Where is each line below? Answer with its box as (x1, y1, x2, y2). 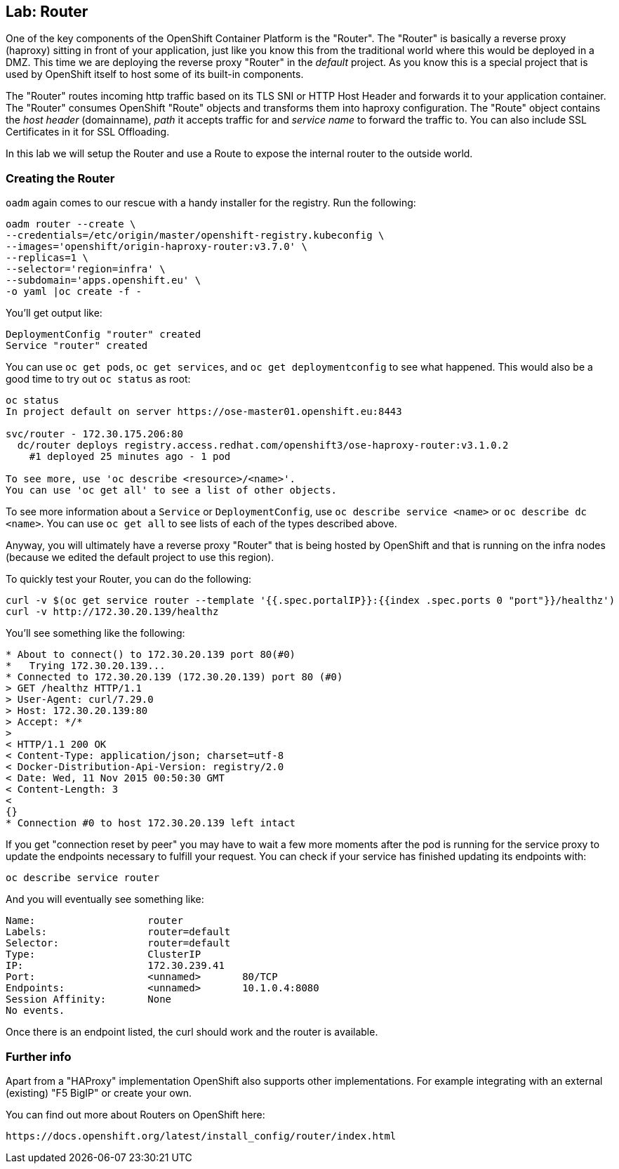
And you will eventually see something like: (6, 893, 204, 906)
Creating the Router (6, 171, 115, 185)
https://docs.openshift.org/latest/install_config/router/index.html (6, 1130, 397, 1142)
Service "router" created (6, 340, 148, 352)
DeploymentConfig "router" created (6, 329, 201, 341)
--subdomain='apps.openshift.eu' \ (6, 275, 201, 286)
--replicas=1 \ (6, 252, 89, 264)
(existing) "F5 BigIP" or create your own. (6, 1086, 192, 1099)
